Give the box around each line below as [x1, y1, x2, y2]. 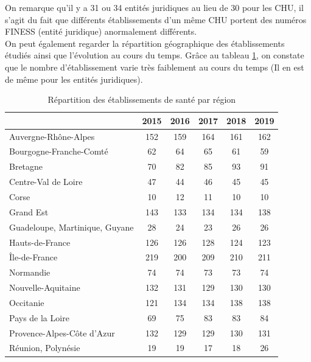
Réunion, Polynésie [9, 341, 80, 354]
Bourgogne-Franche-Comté [9, 145, 108, 158]
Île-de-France [9, 251, 58, 263]
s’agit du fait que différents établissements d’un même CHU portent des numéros [5, 13, 307, 26]
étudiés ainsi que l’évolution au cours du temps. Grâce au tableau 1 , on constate [5, 49, 304, 61]
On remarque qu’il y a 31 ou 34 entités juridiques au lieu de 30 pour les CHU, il [5, 1, 304, 13]
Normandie [9, 266, 51, 279]
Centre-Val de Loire [9, 175, 83, 188]
